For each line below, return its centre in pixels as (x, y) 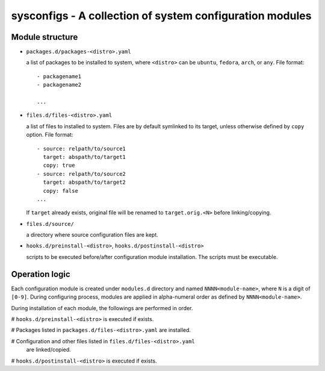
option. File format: (50, 135)
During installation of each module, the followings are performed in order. (102, 308)
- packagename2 (59, 85)
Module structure (45, 37)
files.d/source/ (50, 224)
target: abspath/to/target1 (85, 157)
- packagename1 (59, 76)
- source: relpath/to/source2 (82, 174)
